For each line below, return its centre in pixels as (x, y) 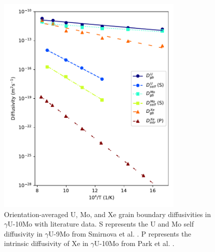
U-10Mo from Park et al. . (134, 243)
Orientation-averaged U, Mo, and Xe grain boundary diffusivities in (107, 214)
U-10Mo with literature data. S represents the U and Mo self (101, 224)
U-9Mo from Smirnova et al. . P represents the (120, 233)
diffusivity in (23, 233)
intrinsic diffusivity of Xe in (46, 243)
